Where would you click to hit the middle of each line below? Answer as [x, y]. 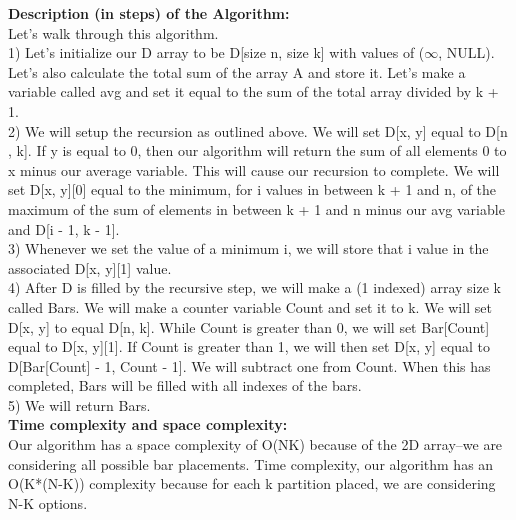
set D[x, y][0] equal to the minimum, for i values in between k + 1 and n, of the [252, 189]
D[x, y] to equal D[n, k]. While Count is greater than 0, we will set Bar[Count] [249, 326]
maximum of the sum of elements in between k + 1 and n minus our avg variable [256, 208]
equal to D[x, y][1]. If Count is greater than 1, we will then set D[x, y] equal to [249, 346]
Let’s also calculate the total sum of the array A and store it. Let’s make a [237, 71]
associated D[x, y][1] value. [90, 267]
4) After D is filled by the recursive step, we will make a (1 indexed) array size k [254, 287]
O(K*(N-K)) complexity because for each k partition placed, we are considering [252, 483]
